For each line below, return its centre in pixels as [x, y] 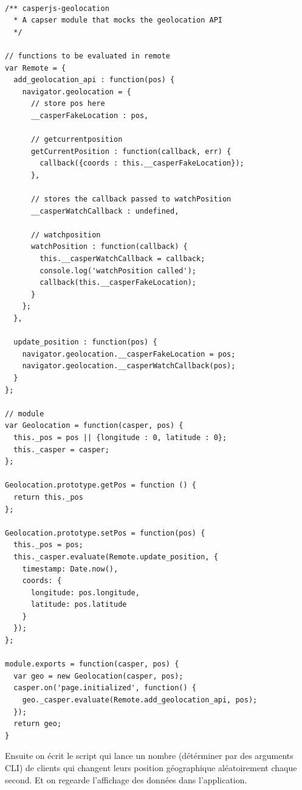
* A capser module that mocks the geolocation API [118, 20]
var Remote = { [36, 68]
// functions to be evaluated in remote [88, 56]
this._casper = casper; [61, 449]
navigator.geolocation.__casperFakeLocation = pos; [129, 354]
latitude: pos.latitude [79, 605]
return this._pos [48, 497]
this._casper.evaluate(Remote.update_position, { [116, 557]
